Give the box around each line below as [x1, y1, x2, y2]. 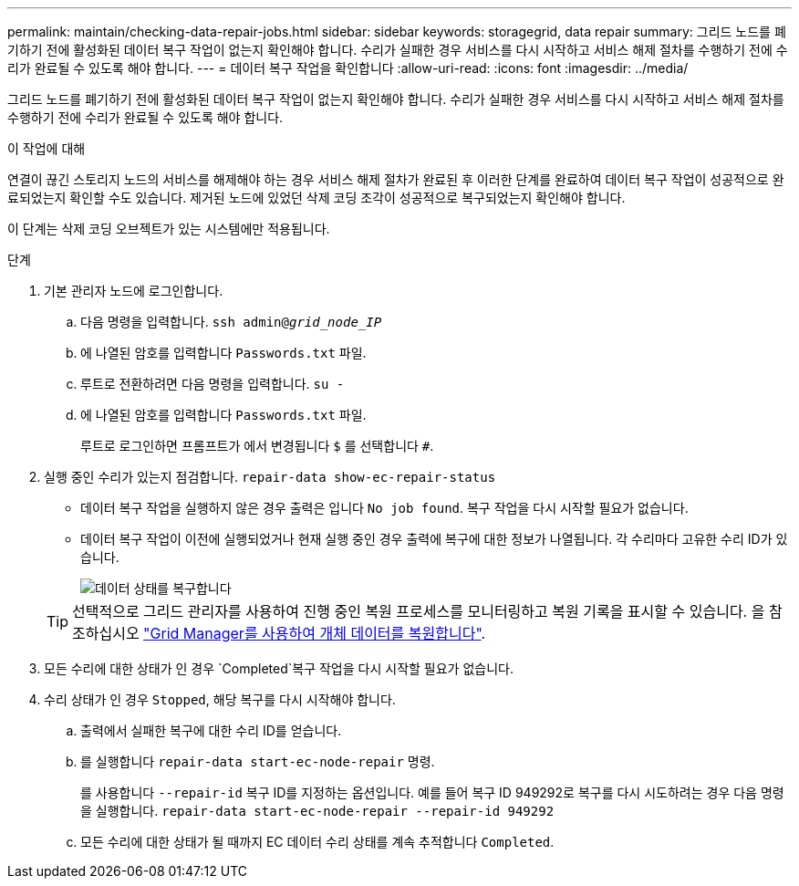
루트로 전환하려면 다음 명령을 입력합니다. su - [80, 376, 345, 391]
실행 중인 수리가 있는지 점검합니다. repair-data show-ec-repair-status [44, 469, 496, 485]
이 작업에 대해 [7, 141, 86, 156]
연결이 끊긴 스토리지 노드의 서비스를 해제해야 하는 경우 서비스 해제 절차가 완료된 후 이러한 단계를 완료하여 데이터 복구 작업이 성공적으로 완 [7, 172, 784, 187]
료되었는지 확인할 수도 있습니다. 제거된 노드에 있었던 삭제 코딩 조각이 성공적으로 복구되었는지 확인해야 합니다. [7, 190, 626, 205]
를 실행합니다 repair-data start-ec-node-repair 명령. [80, 754, 435, 769]
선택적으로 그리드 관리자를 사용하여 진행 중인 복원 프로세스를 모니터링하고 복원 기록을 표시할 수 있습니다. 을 [72, 602, 765, 620]
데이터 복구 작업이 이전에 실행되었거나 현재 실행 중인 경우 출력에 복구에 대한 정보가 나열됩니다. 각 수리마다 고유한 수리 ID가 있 [80, 531, 788, 547]
